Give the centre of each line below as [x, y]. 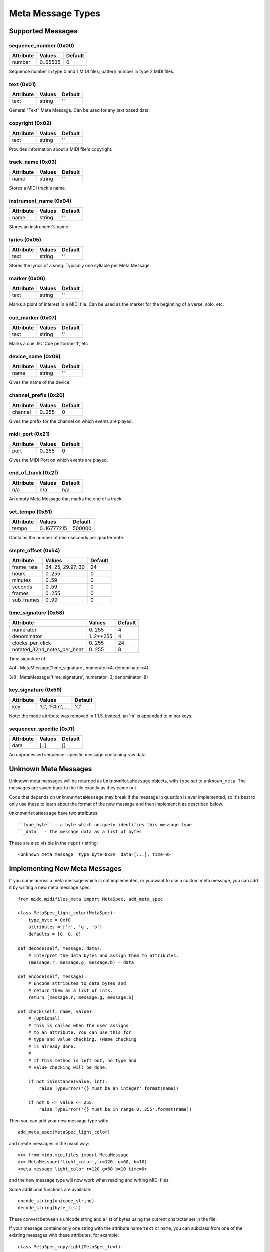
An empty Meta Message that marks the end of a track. [66, 499]
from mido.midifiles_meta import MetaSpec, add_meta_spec [91, 899]
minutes [22, 580]
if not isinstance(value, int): [68, 1081]
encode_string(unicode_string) [56, 1201]
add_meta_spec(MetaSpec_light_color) [64, 1132]
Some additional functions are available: [50, 1189]
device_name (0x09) [35, 357]
